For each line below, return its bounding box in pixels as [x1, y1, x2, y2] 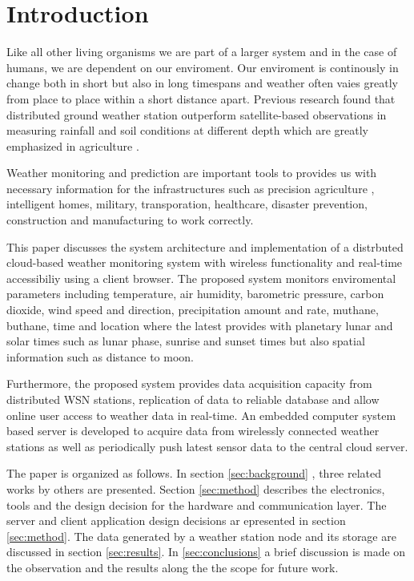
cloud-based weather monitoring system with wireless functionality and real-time [6, 254, 403, 271]
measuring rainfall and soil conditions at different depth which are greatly [6, 122, 368, 139]
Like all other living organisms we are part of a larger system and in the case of [6, 43, 397, 60]
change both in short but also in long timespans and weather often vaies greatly [6, 75, 398, 91]
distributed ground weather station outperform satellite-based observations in [6, 106, 387, 123]
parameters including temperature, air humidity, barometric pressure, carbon [6, 285, 384, 302]
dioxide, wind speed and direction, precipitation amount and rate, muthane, [6, 301, 379, 318]
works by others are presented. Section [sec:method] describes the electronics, [6, 480, 385, 497]
